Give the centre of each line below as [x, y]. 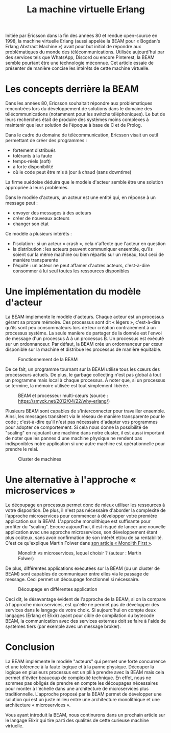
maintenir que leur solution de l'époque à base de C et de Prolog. [74, 125]
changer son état [31, 224]
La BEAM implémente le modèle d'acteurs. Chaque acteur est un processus [85, 317]
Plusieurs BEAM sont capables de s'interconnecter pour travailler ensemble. [85, 411]
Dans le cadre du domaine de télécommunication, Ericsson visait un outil [82, 135]
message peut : [22, 203]
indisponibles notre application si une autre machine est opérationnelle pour [85, 444]
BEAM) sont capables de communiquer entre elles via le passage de [77, 574]
